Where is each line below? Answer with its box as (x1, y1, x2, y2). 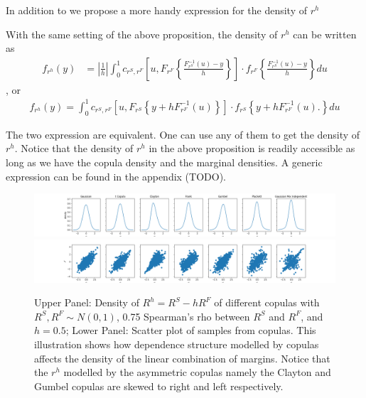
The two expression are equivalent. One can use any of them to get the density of (6, 127, 360, 141)
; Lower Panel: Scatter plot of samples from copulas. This (65, 323, 316, 338)
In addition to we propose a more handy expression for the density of (6, 3, 307, 17)
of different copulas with (214, 295, 320, 310)
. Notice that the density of (14, 141, 134, 156)
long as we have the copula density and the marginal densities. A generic (6, 154, 323, 169)
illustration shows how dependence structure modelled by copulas (34, 336, 319, 351)
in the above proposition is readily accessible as (149, 141, 355, 156)
